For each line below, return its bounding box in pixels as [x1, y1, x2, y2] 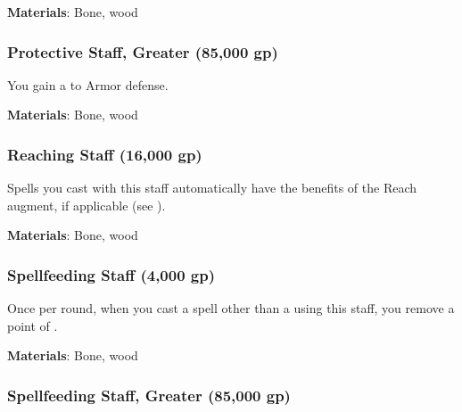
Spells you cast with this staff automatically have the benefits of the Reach [7, 178, 417, 197]
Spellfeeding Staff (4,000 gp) [7, 263, 216, 285]
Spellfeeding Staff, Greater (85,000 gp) [7, 383, 291, 406]
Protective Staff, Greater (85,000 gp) [7, 40, 278, 62]
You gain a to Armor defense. [7, 75, 169, 94]
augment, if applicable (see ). [7, 195, 166, 214]
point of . [7, 316, 58, 334]
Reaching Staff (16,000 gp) [7, 143, 202, 165]
